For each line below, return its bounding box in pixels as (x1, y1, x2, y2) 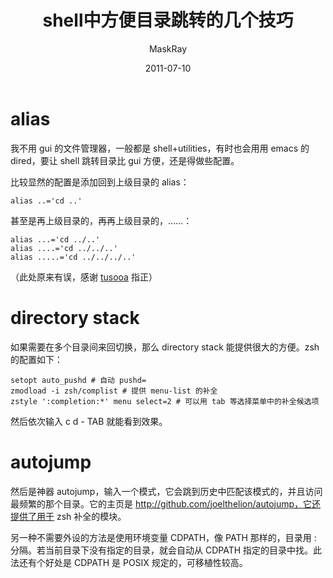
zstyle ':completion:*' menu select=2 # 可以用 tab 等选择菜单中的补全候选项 (10, 396, 320, 406)
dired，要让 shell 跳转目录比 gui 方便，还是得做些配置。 (10, 154, 240, 166)
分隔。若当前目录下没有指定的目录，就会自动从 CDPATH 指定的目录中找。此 (10, 544, 323, 556)
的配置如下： (10, 353, 63, 365)
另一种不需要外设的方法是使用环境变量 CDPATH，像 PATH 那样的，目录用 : (10, 531, 317, 543)
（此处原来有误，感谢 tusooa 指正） (10, 271, 158, 283)
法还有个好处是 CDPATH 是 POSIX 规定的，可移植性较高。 (10, 556, 248, 568)
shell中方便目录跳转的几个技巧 (42, 9, 294, 32)
